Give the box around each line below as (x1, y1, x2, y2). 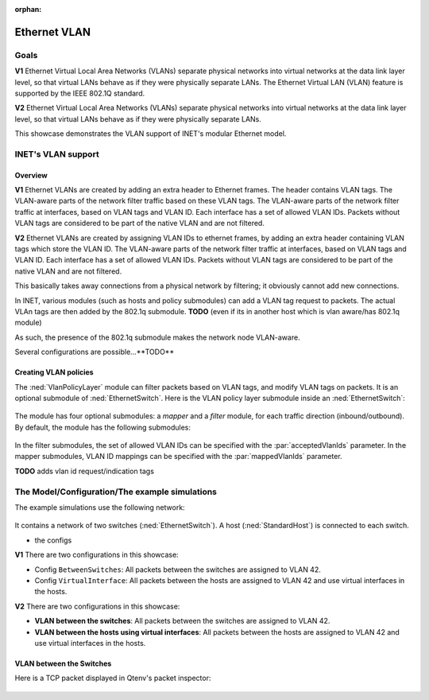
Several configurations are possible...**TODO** (14, 347, 175, 357)
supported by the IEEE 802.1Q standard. (14, 88, 145, 98)
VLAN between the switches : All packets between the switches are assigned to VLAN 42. (34, 616, 330, 626)
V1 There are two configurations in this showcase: (14, 550, 179, 560)
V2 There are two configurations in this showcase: (14, 601, 180, 611)
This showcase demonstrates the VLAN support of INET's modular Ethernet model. (14, 129, 287, 138)
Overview (14, 170, 48, 180)
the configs (34, 535, 72, 545)
